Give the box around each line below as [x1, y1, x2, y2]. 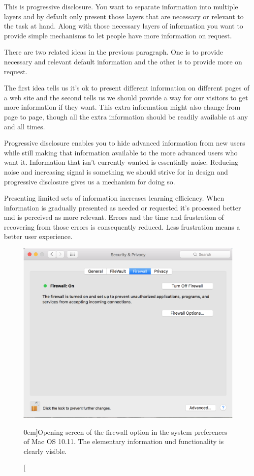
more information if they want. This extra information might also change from [4, 102, 241, 112]
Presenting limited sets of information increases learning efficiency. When [4, 193, 224, 203]
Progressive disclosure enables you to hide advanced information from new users [4, 138, 245, 148]
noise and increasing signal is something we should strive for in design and [4, 166, 228, 177]
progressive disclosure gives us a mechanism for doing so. [4, 176, 175, 186]
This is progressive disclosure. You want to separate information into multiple [4, 1, 238, 11]
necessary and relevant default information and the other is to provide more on [4, 56, 242, 66]
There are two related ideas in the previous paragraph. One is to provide [4, 47, 223, 57]
